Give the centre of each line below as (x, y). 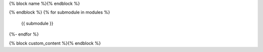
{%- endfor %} (24, 34)
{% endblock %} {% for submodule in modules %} (60, 13)
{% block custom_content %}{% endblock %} (55, 43)
